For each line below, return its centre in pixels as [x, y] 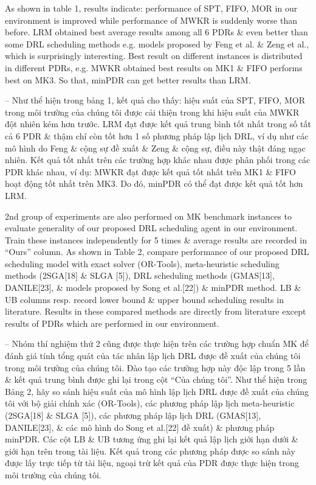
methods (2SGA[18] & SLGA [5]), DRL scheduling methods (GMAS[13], [140, 275]
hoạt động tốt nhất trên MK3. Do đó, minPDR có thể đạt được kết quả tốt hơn [154, 183]
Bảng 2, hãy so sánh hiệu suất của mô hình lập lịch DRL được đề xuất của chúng [157, 391]
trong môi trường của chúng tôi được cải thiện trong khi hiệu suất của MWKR [152, 112]
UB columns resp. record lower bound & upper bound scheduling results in [144, 299]
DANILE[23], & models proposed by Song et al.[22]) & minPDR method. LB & [153, 288]
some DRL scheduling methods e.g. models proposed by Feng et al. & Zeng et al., [157, 44]
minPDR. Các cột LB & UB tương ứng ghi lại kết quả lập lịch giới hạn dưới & [152, 439]
